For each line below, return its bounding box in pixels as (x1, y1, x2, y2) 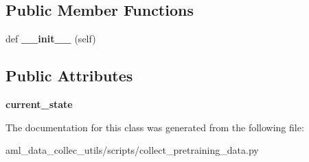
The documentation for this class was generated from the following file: (5, 120, 304, 134)
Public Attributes (5, 65, 133, 86)
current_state (5, 97, 73, 111)
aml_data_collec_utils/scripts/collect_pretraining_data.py (5, 143, 259, 157)
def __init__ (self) (5, 31, 96, 46)
